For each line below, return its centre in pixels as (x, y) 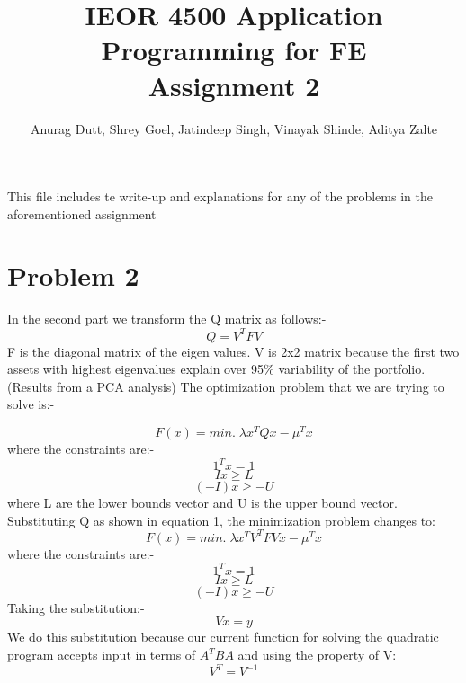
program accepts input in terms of (102, 655)
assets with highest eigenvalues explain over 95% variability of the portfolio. (216, 369)
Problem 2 (73, 275)
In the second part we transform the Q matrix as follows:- (167, 319)
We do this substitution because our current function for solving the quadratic (223, 637)
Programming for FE (234, 50)
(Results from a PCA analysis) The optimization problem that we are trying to (226, 386)
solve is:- (31, 404)
